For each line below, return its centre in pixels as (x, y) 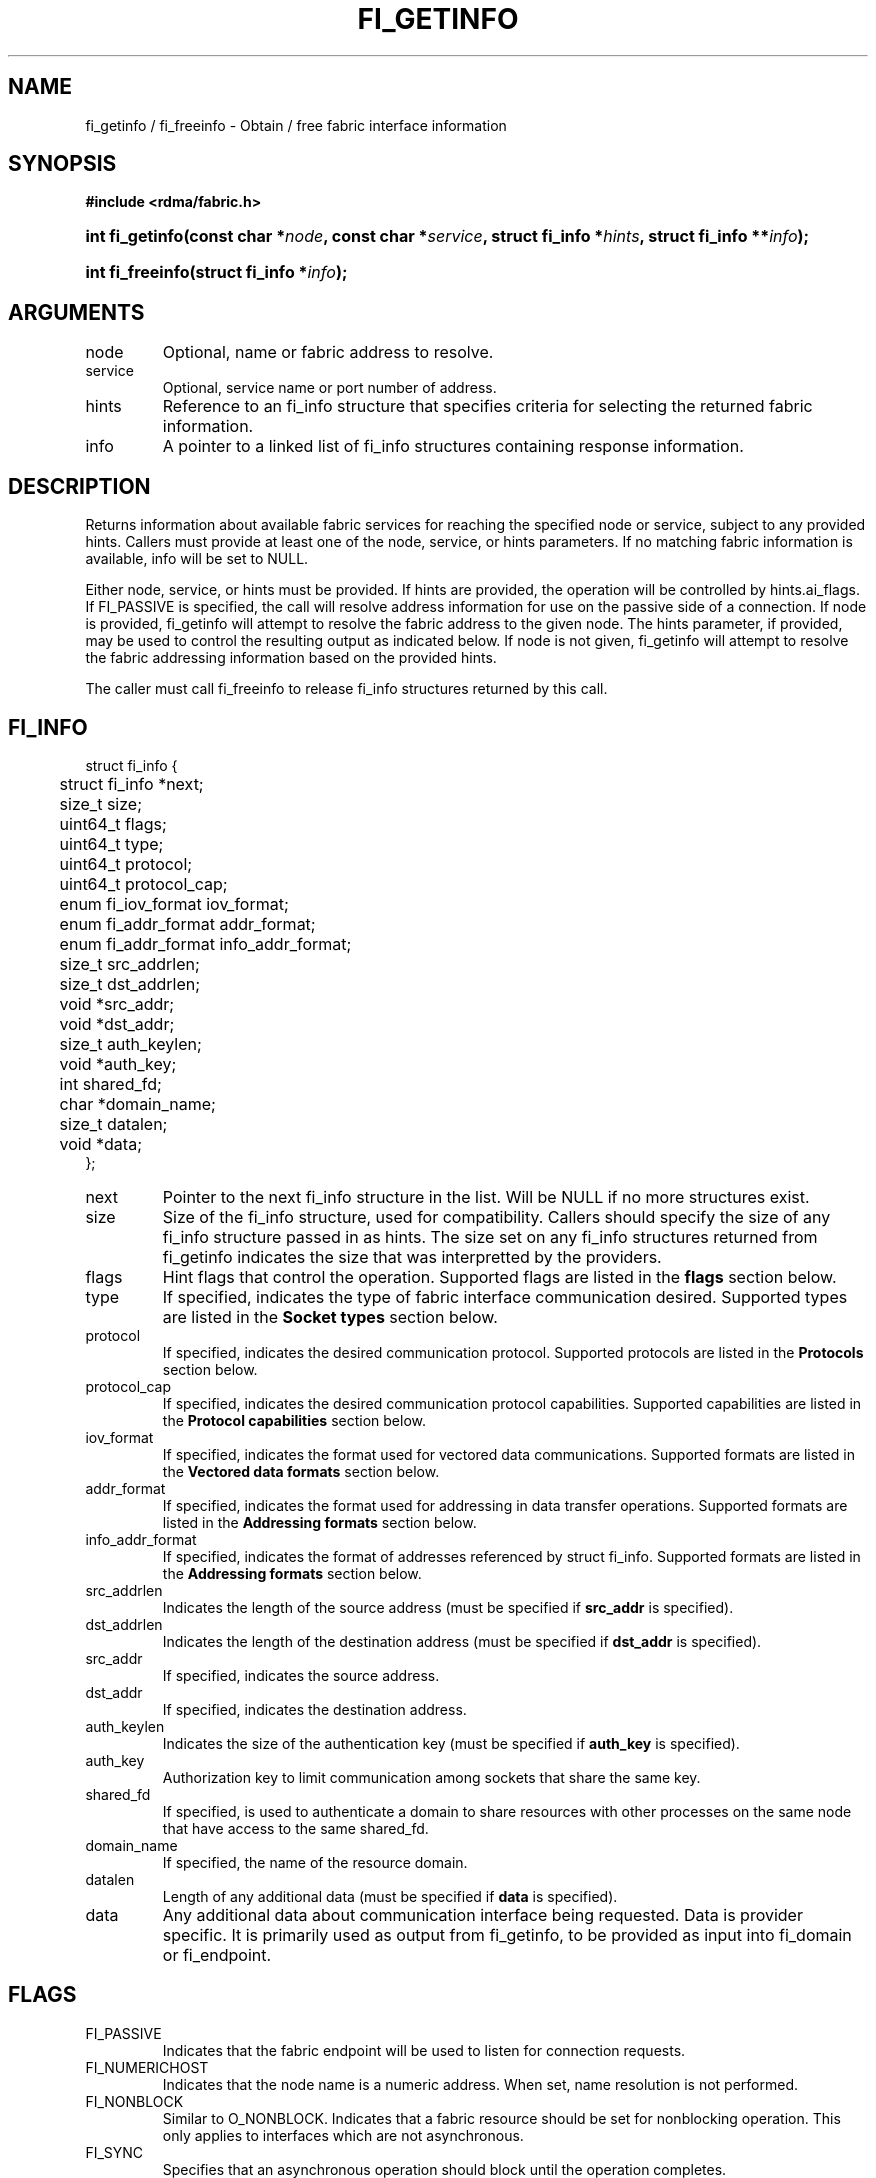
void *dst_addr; (117, 1023)
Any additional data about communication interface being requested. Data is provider (482, 1914)
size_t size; (100, 803)
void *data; (100, 1143)
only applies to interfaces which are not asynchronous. (343, 2135)
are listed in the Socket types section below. (330, 1316)
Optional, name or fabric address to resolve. (328, 352)
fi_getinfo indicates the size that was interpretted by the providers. (412, 1256)
